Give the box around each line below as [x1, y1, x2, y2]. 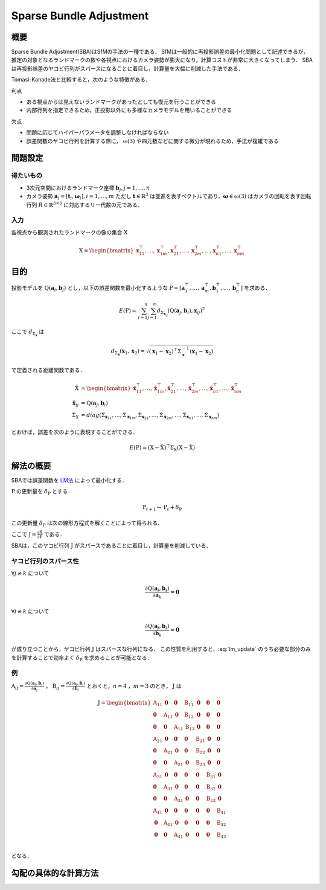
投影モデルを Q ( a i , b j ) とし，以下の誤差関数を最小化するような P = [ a [11, 284, 185, 293]
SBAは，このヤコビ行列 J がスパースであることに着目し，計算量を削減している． [11, 542, 212, 549]
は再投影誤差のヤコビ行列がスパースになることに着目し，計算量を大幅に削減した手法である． [11, 65, 244, 72]
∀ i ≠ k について [11, 607, 50, 615]
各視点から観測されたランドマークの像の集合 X [11, 228, 128, 235]
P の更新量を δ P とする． [11, 488, 74, 496]
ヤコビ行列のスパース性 [11, 557, 80, 565]
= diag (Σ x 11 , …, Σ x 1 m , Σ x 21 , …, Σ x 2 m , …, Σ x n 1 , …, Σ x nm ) [80, 411, 220, 421]
